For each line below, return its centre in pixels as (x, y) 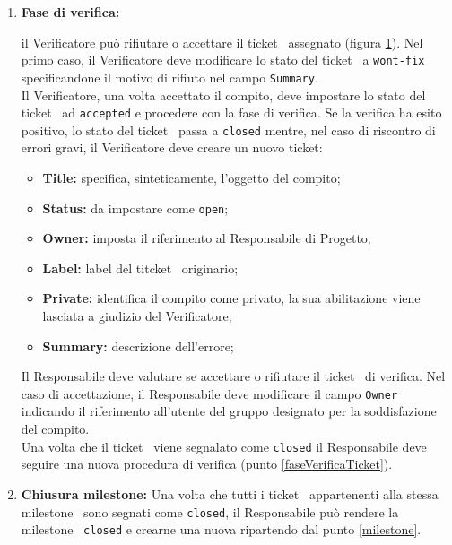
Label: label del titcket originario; (140, 268)
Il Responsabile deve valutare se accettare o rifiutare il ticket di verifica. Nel (233, 376)
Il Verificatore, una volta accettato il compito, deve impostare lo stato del (223, 95)
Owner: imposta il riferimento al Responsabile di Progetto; (207, 238)
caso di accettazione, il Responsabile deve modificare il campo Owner (209, 393)
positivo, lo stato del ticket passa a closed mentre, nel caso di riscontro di (228, 130)
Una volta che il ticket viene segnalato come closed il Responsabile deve (224, 446)
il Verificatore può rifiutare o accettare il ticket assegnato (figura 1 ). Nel (222, 42)
